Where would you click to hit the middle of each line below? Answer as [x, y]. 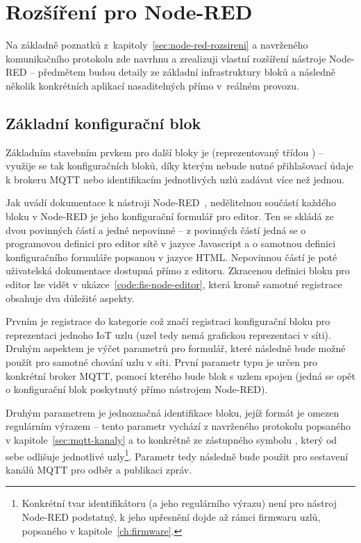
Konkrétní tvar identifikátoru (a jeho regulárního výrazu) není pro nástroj [179, 503]
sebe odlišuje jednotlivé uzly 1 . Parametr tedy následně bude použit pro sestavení [177, 455]
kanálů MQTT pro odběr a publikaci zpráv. [99, 469]
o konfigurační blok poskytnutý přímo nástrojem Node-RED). [137, 389]
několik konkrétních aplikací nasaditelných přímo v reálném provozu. [152, 85]
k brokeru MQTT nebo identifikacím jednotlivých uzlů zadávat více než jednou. [175, 179]
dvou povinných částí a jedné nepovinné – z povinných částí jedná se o [156, 229]
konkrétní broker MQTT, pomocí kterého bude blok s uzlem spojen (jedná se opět [181, 375]
